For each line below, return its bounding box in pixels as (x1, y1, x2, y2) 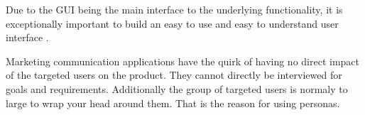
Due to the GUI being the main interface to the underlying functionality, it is (6, 2, 343, 16)
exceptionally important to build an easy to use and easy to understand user (6, 16, 339, 31)
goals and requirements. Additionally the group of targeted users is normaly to (6, 81, 348, 96)
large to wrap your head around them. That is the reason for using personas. (6, 95, 340, 110)
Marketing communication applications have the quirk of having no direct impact (6, 53, 360, 68)
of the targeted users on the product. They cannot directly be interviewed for (6, 67, 342, 82)
